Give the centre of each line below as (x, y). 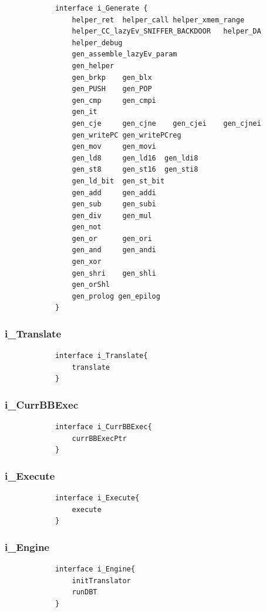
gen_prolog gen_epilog (116, 296)
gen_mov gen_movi (114, 147)
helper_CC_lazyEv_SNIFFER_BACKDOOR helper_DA (166, 31)
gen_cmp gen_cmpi (114, 100)
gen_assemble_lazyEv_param (124, 54)
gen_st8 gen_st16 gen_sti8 (135, 170)
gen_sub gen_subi (114, 204)
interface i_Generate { (101, 8)
